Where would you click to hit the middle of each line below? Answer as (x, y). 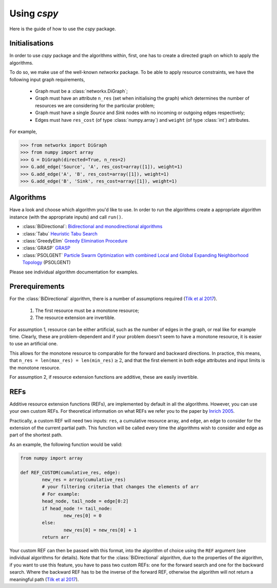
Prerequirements (37, 287)
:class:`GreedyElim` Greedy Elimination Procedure (75, 241)
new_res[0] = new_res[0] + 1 (100, 530)
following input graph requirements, (47, 79)
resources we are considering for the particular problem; (95, 105)
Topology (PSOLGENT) (47, 263)
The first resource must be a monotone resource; (87, 310)
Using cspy (34, 13)
